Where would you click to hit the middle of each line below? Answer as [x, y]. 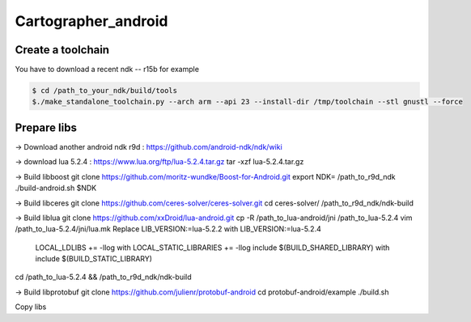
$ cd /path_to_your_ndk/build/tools [105, 91]
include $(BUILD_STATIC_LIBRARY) [94, 259]
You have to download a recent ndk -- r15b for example [107, 70]
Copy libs [31, 307]
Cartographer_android [91, 21]
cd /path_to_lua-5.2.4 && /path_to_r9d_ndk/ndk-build [103, 277]
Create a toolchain [62, 50]
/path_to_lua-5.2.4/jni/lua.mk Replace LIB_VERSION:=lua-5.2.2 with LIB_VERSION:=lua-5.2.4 [168, 229]
